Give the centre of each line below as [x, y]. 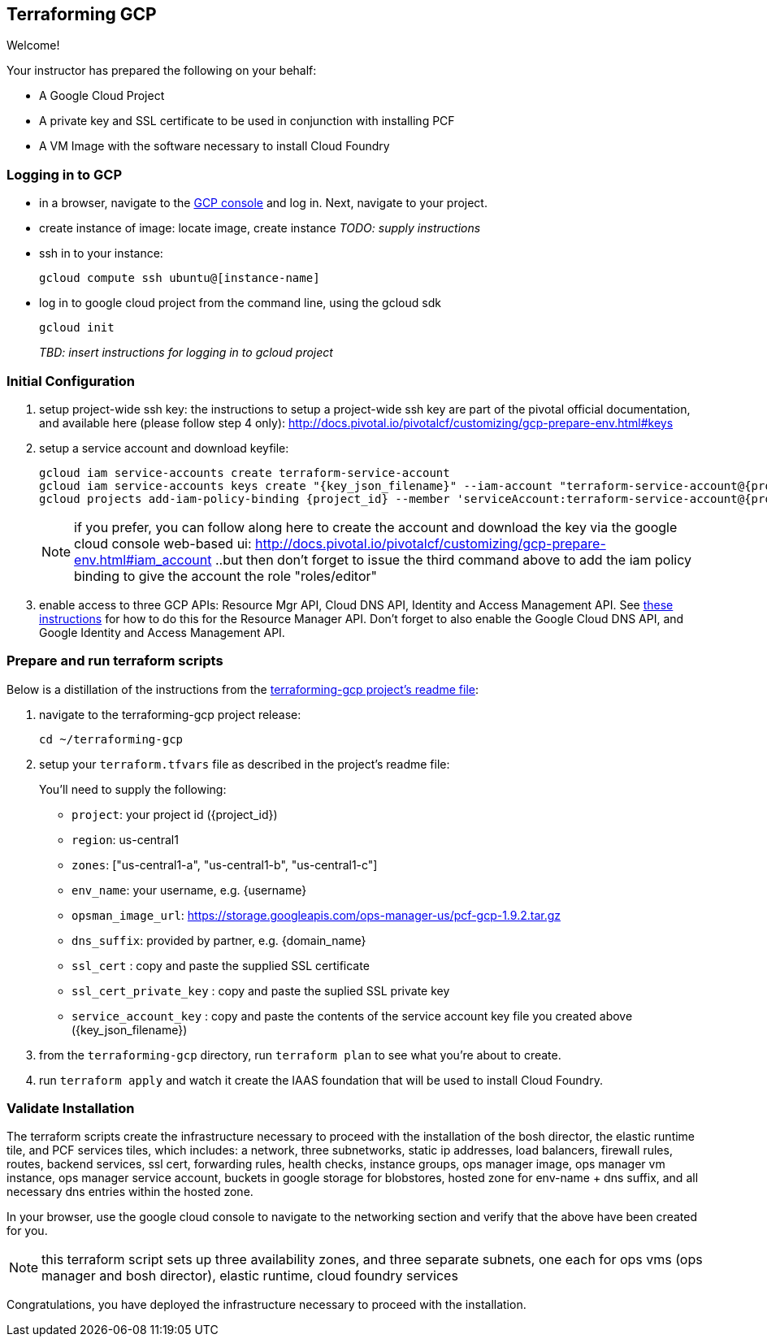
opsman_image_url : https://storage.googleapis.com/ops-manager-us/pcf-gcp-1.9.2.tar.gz [316, 915]
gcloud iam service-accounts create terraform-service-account [245, 472]
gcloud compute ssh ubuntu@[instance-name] [180, 278]
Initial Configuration [71, 381]
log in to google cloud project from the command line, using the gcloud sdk [240, 303]
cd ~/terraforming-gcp [111, 739]
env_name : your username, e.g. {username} [189, 890]
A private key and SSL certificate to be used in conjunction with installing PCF [247, 121]
